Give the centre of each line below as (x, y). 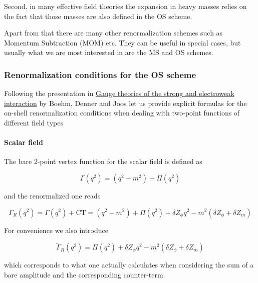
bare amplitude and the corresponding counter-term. (85, 274)
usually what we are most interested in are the (75, 52)
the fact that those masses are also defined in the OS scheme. (98, 16)
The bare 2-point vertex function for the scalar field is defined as (103, 161)
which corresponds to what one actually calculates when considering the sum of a (129, 265)
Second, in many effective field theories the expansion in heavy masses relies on (125, 6)
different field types (34, 122)
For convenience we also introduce (56, 230)
